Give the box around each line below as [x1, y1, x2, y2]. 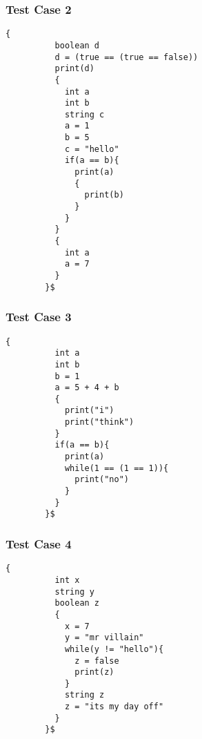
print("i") [64, 405, 114, 416]
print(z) [74, 667, 114, 678]
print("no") [74, 474, 129, 485]
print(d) [54, 64, 94, 74]
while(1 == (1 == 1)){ [64, 463, 169, 473]
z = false [74, 655, 119, 666]
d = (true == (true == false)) [54, 52, 199, 62]
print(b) [84, 190, 124, 200]
